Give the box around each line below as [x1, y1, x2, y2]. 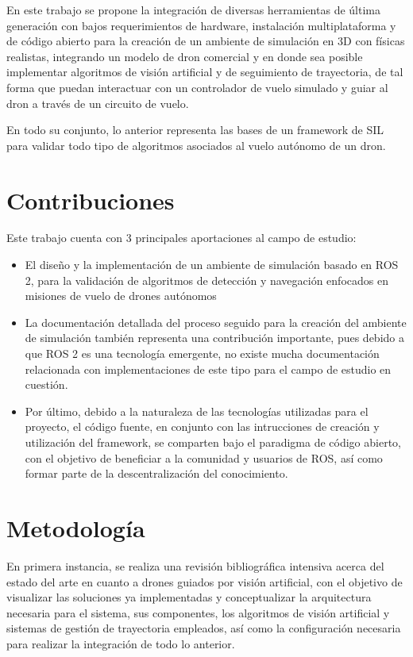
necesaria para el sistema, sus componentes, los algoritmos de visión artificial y [6, 604, 390, 620]
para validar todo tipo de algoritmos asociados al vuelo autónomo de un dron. [6, 136, 386, 153]
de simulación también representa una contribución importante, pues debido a [25, 329, 404, 346]
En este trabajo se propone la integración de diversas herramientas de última [6, 2, 380, 17]
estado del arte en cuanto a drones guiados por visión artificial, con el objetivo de [6, 573, 403, 590]
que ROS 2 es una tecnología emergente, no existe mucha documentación [25, 345, 380, 362]
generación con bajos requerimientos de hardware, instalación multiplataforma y [6, 17, 396, 33]
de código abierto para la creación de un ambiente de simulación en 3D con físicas [6, 33, 405, 49]
